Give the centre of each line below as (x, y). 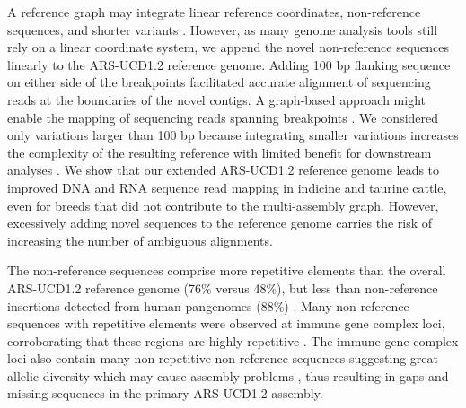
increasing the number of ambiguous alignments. (140, 240)
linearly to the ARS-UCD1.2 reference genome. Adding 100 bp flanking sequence (229, 64)
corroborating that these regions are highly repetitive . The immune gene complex (233, 340)
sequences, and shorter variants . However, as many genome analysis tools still (223, 29)
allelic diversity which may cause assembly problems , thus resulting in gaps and (228, 375)
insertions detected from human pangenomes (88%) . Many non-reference (208, 305)
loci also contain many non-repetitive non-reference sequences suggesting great (223, 358)
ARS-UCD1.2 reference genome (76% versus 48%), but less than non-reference (223, 287)
